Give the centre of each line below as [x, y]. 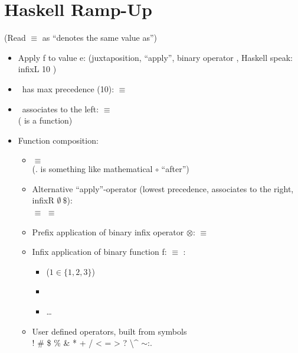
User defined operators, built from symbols [109, 331]
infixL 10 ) [37, 69]
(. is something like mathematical [92, 169]
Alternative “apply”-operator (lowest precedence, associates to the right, [163, 188]
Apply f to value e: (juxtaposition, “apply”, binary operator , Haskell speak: [155, 57]
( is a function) [45, 120]
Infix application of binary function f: [99, 252]
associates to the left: [60, 109]
